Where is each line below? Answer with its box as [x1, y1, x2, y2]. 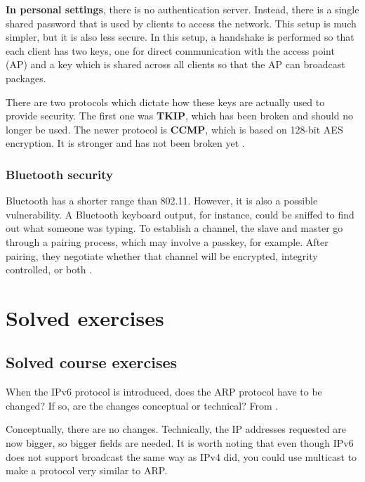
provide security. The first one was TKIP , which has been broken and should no [6, 108, 353, 123]
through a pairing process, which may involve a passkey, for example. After [6, 234, 328, 249]
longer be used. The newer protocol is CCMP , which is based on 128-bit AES [6, 122, 343, 136]
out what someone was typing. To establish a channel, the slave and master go [6, 221, 343, 235]
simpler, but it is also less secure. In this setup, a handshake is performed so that [6, 30, 354, 44]
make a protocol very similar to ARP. [6, 463, 168, 478]
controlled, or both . [6, 262, 93, 277]
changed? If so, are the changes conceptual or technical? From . [6, 398, 279, 412]
